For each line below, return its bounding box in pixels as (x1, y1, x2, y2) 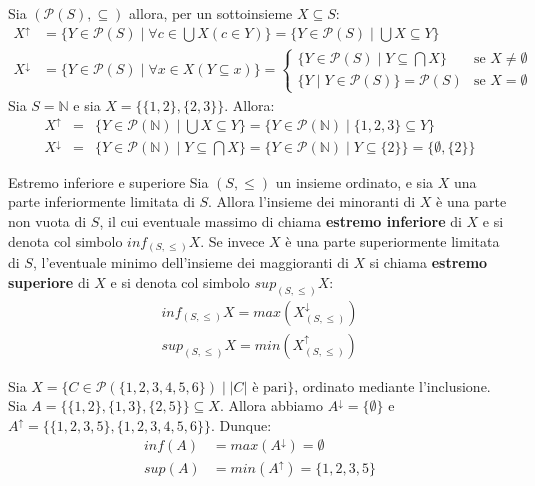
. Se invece (200, 230, 265, 251)
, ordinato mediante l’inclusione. (294, 375, 491, 396)
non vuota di (8, 211, 87, 232)
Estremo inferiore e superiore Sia (8, 171, 209, 192)
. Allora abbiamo (219, 395, 324, 416)
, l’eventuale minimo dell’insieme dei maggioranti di (32, 252, 349, 273)
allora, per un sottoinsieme (129, 3, 293, 23)
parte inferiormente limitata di (8, 191, 195, 212)
